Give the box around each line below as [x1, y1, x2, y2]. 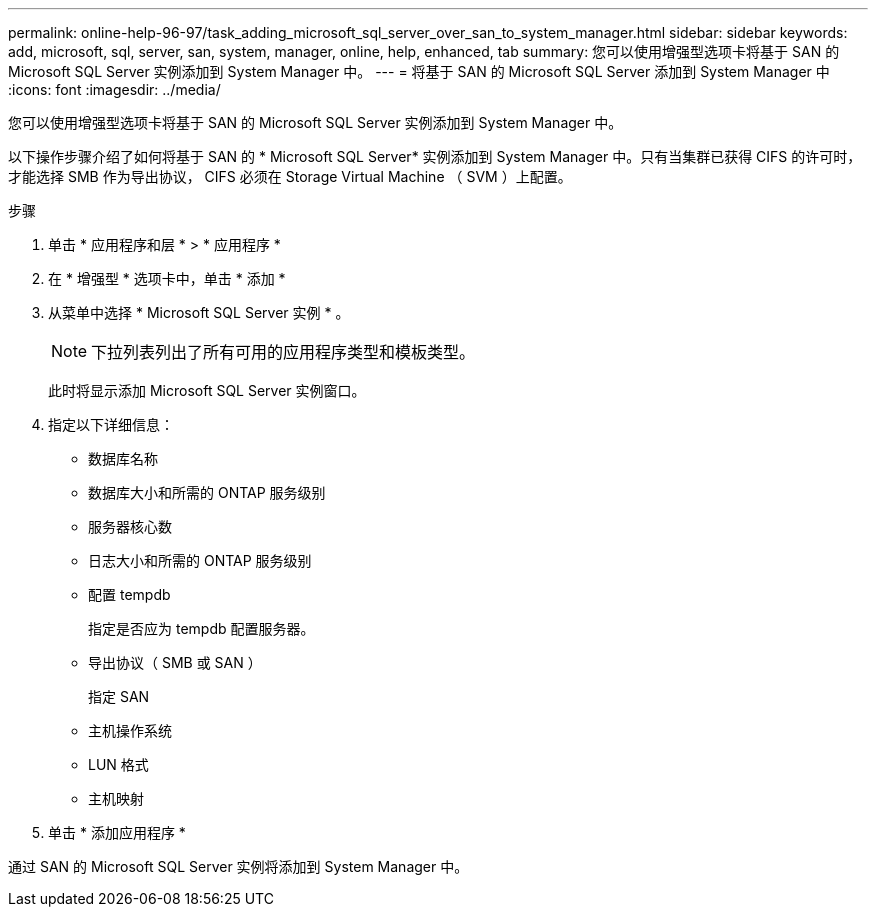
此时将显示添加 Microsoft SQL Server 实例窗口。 [48, 382, 366, 399]
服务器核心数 [88, 518, 172, 535]
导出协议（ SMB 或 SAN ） [88, 654, 262, 671]
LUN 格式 [88, 756, 149, 773]
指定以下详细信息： [48, 416, 174, 433]
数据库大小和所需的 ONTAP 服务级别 [88, 484, 326, 501]
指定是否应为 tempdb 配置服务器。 [88, 620, 315, 637]
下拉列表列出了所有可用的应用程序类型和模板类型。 [91, 342, 476, 362]
